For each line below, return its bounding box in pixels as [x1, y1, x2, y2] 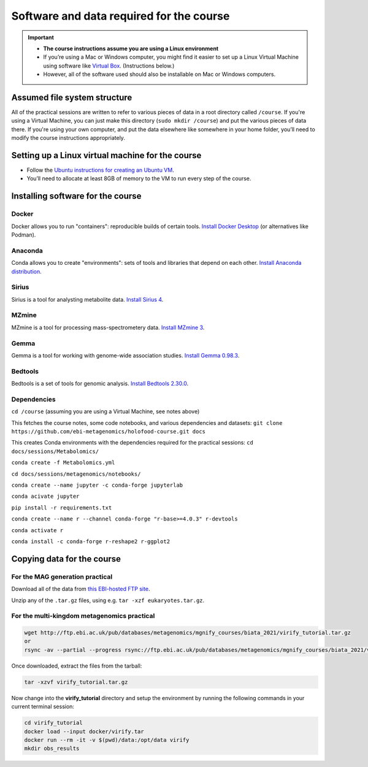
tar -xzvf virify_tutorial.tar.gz [24, 678, 128, 685]
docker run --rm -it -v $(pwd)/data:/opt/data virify [24, 736, 190, 743]
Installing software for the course [11, 191, 142, 202]
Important [28, 34, 55, 41]
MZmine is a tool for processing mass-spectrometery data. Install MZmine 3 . [11, 324, 205, 331]
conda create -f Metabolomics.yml [11, 459, 115, 466]
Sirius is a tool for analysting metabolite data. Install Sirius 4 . [11, 296, 164, 303]
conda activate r [11, 527, 64, 533]
